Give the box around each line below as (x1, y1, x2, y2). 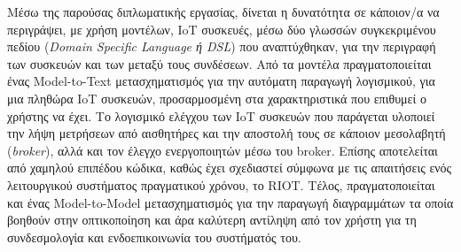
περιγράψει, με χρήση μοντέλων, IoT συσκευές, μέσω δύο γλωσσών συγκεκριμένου (7, 19, 436, 38)
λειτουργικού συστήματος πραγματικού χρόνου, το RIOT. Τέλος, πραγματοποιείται (7, 175, 435, 194)
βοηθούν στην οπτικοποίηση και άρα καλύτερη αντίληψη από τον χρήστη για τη (7, 210, 417, 229)
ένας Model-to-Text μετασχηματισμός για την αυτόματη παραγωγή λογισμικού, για (7, 72, 435, 90)
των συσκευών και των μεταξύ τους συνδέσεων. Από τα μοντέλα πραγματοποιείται (7, 54, 432, 73)
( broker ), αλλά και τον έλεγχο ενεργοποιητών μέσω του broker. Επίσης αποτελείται (7, 141, 438, 159)
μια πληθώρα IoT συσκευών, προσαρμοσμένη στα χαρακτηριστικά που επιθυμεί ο (7, 88, 426, 107)
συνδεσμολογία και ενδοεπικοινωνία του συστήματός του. (7, 227, 301, 246)
